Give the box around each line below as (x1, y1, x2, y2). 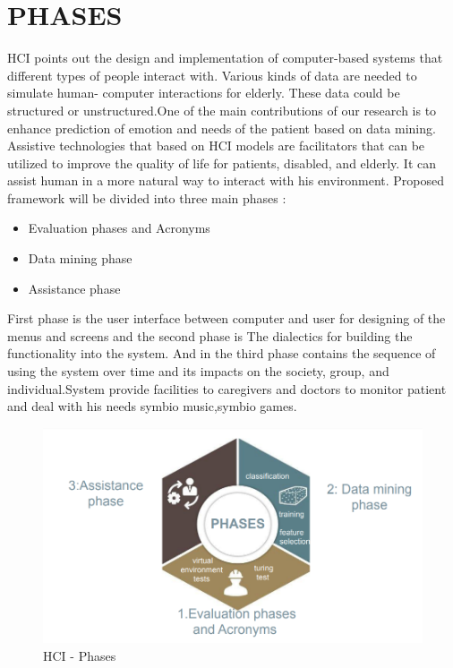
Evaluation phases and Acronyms (28, 218, 210, 237)
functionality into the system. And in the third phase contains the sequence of (7, 344, 436, 363)
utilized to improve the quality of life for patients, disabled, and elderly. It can (7, 153, 437, 172)
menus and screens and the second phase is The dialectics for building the (7, 326, 413, 345)
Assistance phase (28, 278, 121, 297)
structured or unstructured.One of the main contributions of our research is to (7, 100, 437, 119)
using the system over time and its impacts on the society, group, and (7, 362, 389, 381)
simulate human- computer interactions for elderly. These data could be (7, 83, 400, 102)
